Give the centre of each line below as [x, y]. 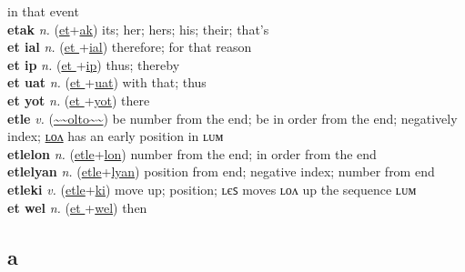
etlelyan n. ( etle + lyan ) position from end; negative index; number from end [221, 171]
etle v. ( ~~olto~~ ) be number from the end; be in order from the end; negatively [232, 118]
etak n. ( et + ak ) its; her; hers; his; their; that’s [138, 29]
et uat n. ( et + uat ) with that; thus [107, 82]
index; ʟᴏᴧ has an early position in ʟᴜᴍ [116, 136]
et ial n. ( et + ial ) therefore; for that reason [130, 47]
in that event [43, 11]
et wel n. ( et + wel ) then [77, 207]
